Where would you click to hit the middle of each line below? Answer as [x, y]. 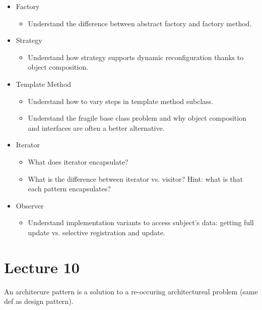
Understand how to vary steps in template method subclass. [121, 101]
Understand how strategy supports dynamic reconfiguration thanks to [136, 57]
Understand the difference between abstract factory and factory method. [140, 23]
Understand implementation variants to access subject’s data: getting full [141, 222]
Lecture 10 [42, 267]
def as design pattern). [39, 301]
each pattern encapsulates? [69, 189]
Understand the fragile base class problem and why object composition [137, 118]
